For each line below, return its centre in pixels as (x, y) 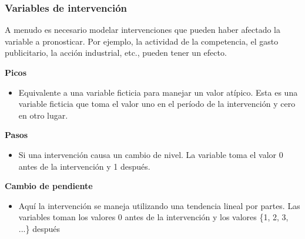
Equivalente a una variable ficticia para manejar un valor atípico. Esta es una (158, 92)
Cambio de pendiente (49, 186)
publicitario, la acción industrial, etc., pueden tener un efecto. (116, 53)
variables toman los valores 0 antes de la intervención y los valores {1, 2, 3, (153, 217)
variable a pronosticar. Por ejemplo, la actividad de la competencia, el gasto (142, 41)
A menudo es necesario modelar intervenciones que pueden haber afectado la (143, 30)
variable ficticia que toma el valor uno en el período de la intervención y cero (157, 104)
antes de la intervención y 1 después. (84, 166)
